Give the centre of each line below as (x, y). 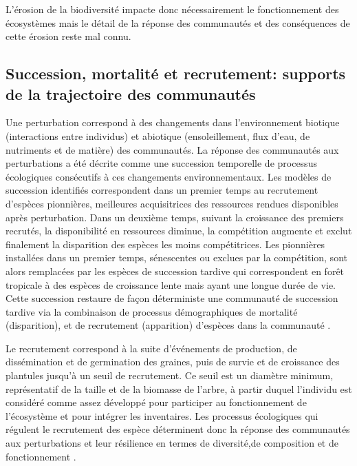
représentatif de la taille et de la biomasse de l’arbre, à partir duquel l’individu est (179, 388)
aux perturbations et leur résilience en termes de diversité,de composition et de (172, 443)
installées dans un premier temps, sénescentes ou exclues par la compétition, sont (176, 257)
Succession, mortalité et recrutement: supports (176, 73)
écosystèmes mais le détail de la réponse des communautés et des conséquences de (178, 22)
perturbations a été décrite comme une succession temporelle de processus (161, 163)
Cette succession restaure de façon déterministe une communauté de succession (172, 298)
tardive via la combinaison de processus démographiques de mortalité (152, 311)
